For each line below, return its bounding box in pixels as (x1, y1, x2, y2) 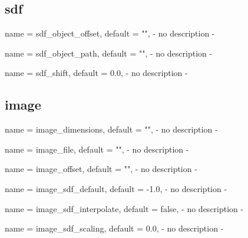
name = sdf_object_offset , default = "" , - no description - (5, 27, 215, 39)
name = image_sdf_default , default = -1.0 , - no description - (5, 182, 227, 194)
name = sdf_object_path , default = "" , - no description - (5, 47, 213, 59)
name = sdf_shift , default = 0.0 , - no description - (5, 67, 188, 79)
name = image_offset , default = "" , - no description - (5, 163, 197, 175)
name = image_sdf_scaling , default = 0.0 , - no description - (5, 222, 224, 234)
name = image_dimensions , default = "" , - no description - (5, 123, 218, 135)
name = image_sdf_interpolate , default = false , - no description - (5, 202, 244, 214)
